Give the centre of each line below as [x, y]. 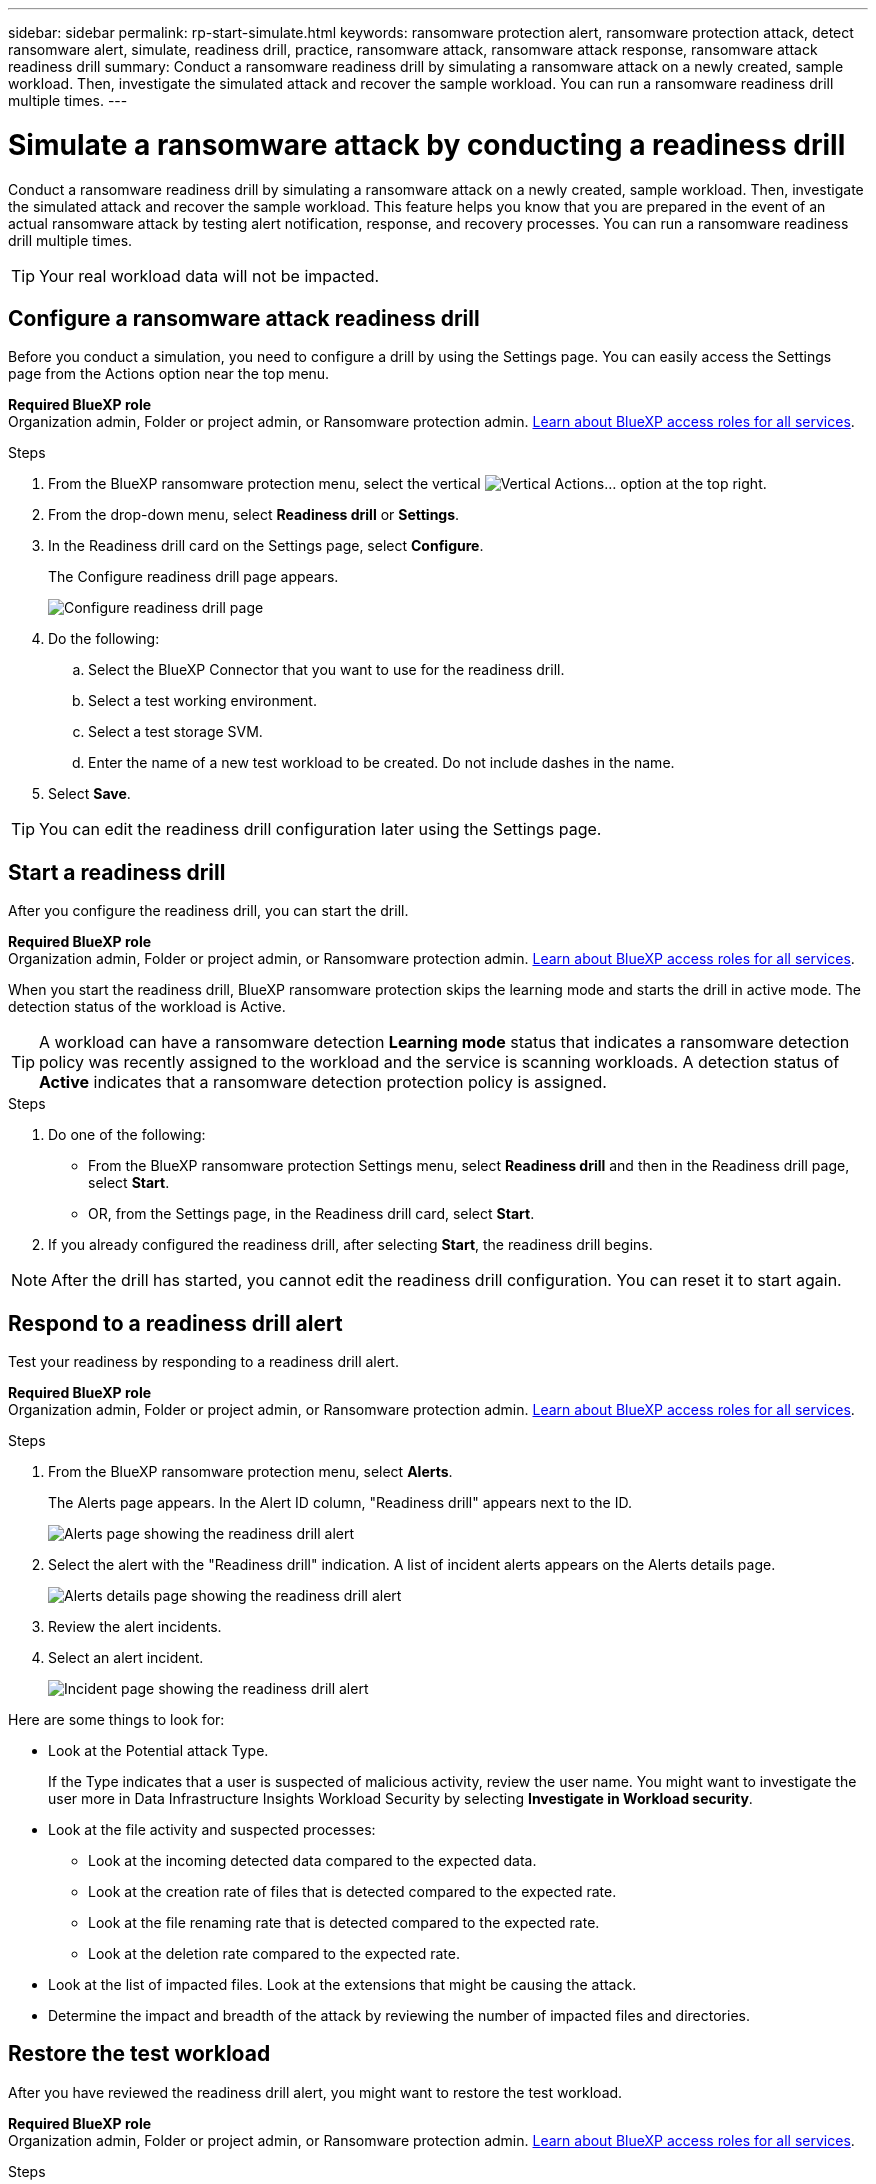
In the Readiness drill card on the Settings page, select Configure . [266, 546]
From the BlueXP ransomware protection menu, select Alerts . [250, 1472]
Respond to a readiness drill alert [175, 1323]
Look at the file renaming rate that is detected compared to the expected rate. [344, 1923]
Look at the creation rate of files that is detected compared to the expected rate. [352, 1892]
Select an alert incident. [126, 1658]
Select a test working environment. [202, 701]
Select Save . [89, 794]
